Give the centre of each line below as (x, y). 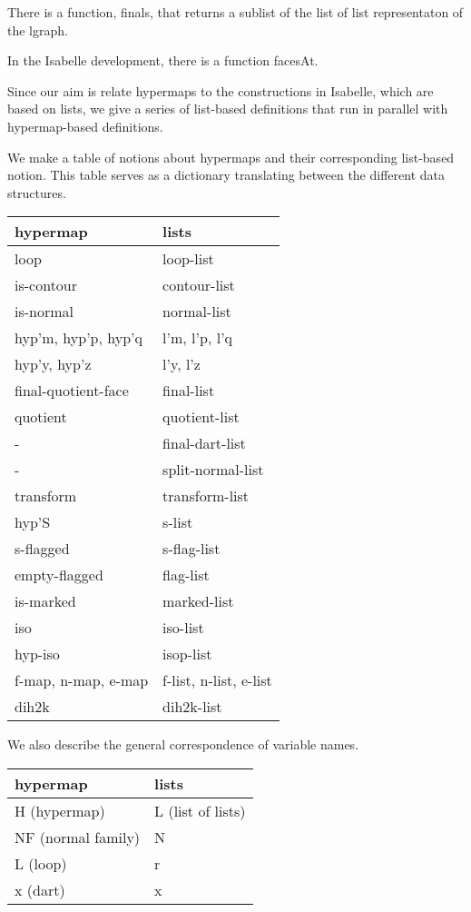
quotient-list (201, 417)
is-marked (45, 601)
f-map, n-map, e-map (82, 680)
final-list (189, 391)
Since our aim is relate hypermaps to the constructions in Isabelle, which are (221, 90)
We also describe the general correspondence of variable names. (183, 744)
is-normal (44, 312)
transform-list (206, 496)
